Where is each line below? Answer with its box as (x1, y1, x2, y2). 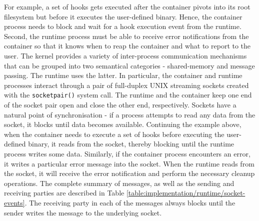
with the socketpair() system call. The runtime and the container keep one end (4, 89, 252, 100)
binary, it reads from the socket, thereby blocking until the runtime (28, 138, 234, 149)
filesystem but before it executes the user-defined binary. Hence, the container (4, 11, 242, 21)
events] (4, 197, 25, 207)
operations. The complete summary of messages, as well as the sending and (4, 177, 234, 188)
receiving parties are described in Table (4, 187, 124, 198)
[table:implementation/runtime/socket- (126, 187, 245, 198)
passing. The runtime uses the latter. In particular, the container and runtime (4, 70, 242, 80)
